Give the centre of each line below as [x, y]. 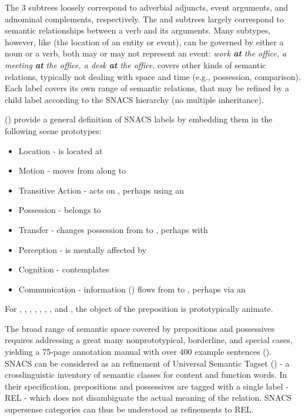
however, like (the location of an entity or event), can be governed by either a [144, 41]
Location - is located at [61, 150]
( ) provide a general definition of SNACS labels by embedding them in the [139, 119]
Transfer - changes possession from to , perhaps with [113, 229]
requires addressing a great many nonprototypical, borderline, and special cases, [149, 340]
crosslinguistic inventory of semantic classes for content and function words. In [146, 375]
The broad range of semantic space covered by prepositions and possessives [140, 328]
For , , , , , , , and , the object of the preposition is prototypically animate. [139, 309]
